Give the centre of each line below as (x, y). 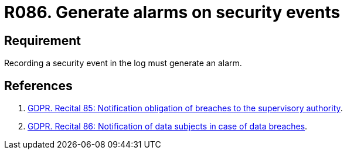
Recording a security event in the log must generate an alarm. (123, 63)
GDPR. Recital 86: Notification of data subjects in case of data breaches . (168, 126)
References (38, 85)
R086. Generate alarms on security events (172, 12)
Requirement (43, 40)
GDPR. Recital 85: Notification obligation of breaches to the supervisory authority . (185, 108)
